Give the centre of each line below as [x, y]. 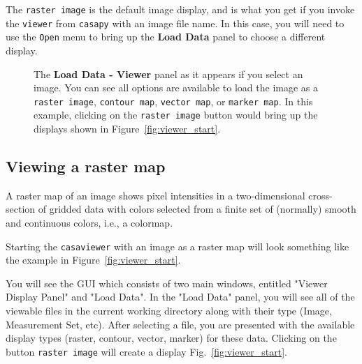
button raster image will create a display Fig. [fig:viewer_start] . [146, 351]
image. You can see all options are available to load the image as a [176, 88]
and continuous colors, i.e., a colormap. [89, 223]
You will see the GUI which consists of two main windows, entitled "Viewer [167, 283]
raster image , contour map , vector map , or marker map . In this [173, 101]
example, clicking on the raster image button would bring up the [176, 115]
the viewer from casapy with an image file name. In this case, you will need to [175, 23]
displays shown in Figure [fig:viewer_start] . [127, 129]
